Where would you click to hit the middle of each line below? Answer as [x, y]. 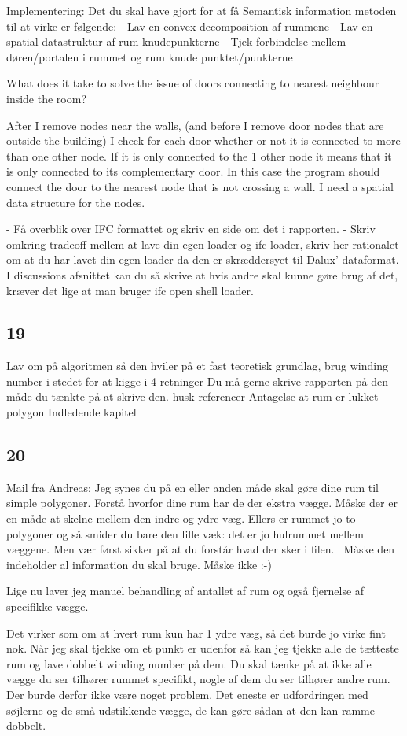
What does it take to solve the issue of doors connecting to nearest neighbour [193, 83]
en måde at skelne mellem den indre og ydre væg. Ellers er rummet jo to [181, 518]
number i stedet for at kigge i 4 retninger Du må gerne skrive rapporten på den [197, 381]
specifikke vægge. [48, 607]
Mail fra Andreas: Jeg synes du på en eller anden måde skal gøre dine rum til [192, 487]
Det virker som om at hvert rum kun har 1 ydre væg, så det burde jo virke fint [196, 632]
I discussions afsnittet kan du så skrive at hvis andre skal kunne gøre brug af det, [202, 274]
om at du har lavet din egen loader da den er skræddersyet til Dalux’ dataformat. [203, 259]
